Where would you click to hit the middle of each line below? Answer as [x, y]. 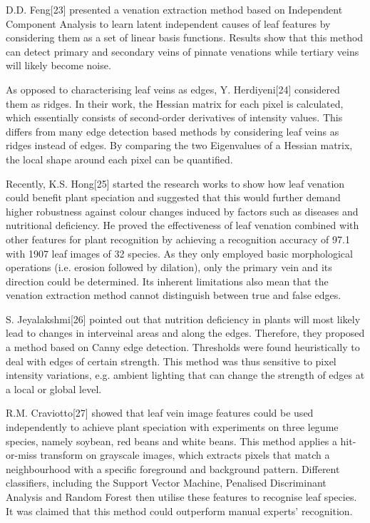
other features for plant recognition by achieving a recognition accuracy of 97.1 [178, 239]
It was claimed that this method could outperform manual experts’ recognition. [179, 511]
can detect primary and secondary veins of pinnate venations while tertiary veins [183, 51]
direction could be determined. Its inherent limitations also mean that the [167, 281]
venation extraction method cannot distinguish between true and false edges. [174, 295]
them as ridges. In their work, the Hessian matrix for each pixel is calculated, [175, 103]
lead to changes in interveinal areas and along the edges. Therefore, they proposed [185, 333]
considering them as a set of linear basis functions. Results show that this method [185, 37]
